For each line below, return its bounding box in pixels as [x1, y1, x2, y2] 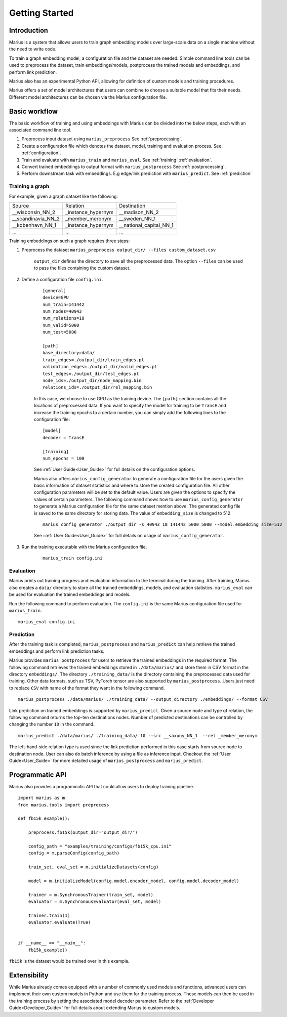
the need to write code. [9, 46, 57, 52]
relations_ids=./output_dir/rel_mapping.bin [42, 384, 153, 390]
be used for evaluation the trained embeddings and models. [9, 592, 131, 597]
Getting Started [9, 7, 74, 18]
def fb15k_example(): [18, 816, 70, 821]
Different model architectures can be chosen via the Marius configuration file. [9, 94, 167, 100]
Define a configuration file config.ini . [21, 276, 103, 282]
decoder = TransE [42, 435, 84, 440]
